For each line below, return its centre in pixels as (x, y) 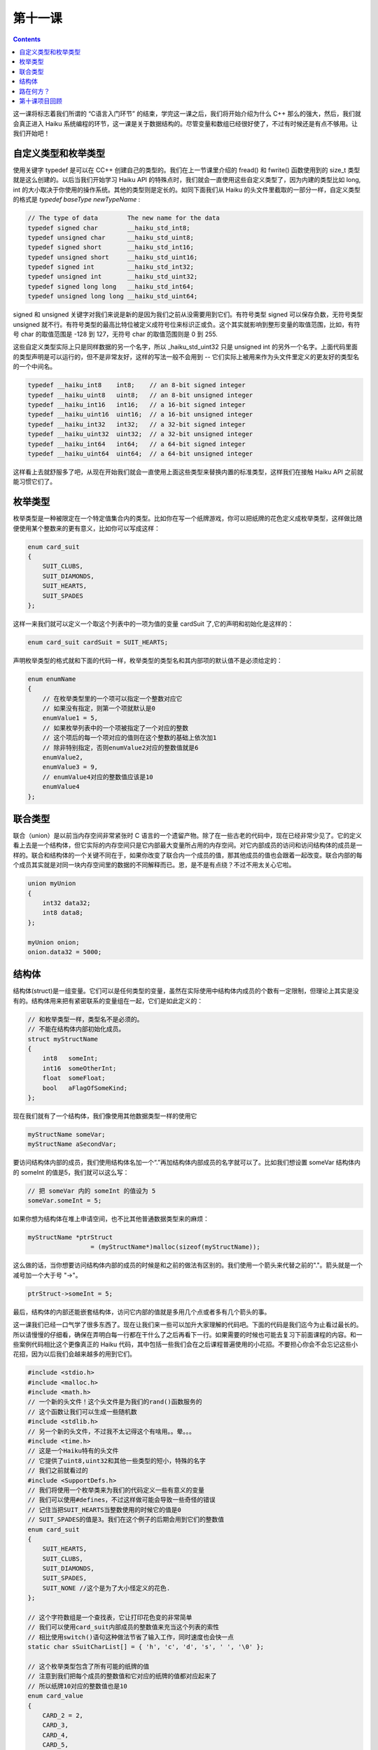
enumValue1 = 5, (70, 718)
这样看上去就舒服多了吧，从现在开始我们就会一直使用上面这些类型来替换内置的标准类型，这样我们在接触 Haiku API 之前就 (188, 472)
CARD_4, (56, 1735)
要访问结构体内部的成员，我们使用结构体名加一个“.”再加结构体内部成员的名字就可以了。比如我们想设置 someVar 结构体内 (187, 1163)
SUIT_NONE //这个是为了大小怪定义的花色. (106, 1588)
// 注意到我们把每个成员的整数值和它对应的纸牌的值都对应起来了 (122, 1676)
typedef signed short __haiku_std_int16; (111, 247)
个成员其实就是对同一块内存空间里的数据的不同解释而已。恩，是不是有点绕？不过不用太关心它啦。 (154, 865)
